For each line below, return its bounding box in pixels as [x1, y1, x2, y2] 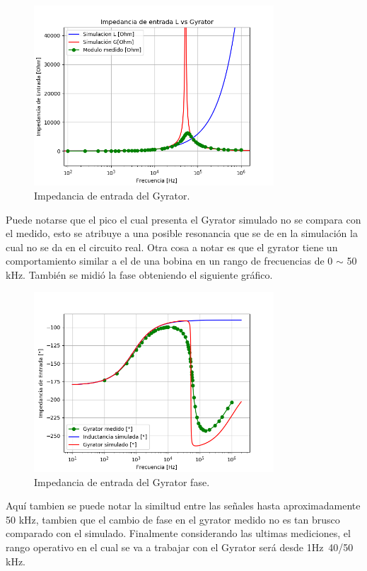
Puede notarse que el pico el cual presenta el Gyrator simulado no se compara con [6, 212, 361, 226]
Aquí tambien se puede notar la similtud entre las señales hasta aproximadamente [6, 498, 361, 513]
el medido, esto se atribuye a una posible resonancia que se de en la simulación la [6, 226, 358, 241]
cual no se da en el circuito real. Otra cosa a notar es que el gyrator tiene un [6, 239, 338, 254]
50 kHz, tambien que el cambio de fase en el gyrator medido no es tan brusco [6, 512, 340, 526]
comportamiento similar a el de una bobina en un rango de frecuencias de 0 [6, 253, 333, 268]
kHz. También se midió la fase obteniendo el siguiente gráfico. [6, 267, 273, 282]
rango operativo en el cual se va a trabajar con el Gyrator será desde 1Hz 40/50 [6, 539, 354, 554]
